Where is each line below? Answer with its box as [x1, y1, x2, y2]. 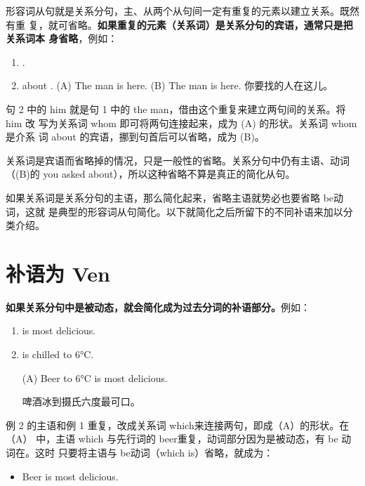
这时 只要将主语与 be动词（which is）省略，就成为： [34, 445, 274, 459]
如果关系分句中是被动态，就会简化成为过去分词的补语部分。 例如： [6, 299, 310, 314]
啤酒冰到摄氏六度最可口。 [22, 394, 140, 409]
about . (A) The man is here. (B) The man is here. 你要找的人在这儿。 [22, 78, 333, 93]
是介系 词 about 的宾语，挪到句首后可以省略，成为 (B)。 [6, 129, 265, 144]
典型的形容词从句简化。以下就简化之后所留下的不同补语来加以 [58, 204, 343, 218]
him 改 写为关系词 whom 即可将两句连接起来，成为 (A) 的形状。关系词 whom [6, 115, 357, 130]
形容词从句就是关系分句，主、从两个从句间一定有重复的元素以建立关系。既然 [6, 4, 359, 18]
